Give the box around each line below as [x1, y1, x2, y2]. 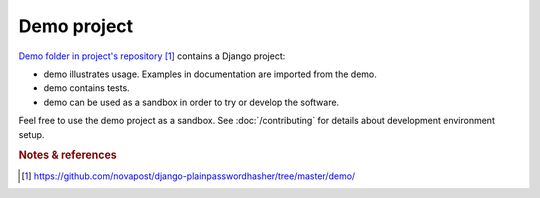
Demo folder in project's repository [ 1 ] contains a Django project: [18, 50, 286, 62]
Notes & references [18, 148, 117, 162]
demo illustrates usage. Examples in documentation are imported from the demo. [43, 68, 377, 80]
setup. [18, 128, 45, 140]
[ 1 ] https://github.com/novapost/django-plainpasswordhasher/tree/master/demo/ [21, 170, 356, 182]
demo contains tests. [43, 82, 130, 94]
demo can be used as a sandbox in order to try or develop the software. [43, 96, 340, 108]
